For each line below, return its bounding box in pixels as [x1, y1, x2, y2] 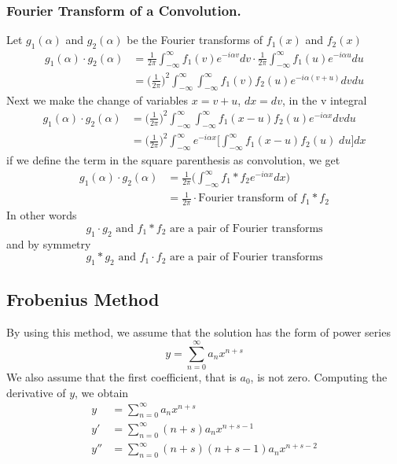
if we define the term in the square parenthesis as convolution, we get [6, 151, 340, 168]
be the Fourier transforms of [127, 31, 263, 48]
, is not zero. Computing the [250, 368, 388, 385]
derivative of [6, 384, 66, 400]
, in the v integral [281, 91, 367, 108]
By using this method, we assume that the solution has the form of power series [6, 324, 391, 341]
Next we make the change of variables [6, 91, 189, 108]
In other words [6, 207, 77, 223]
